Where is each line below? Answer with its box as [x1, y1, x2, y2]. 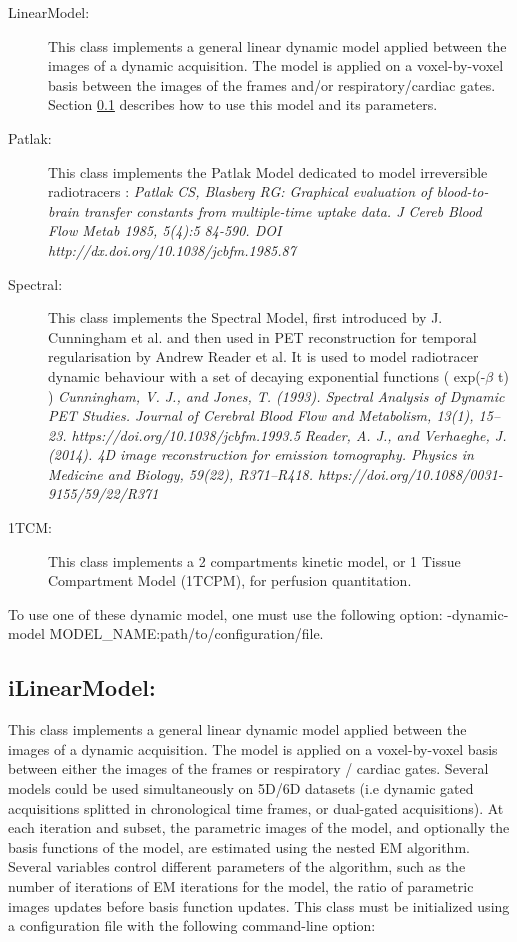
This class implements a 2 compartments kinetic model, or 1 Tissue [48, 550, 461, 571]
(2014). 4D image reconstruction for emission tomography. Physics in [48, 444, 474, 465]
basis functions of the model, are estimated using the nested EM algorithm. [8, 836, 470, 857]
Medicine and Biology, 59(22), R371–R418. [48, 463, 314, 484]
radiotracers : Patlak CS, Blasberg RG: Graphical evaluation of [48, 181, 432, 202]
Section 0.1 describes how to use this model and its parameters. [48, 94, 438, 115]
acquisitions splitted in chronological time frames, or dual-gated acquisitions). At [8, 797, 504, 818]
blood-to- [436, 181, 489, 202]
